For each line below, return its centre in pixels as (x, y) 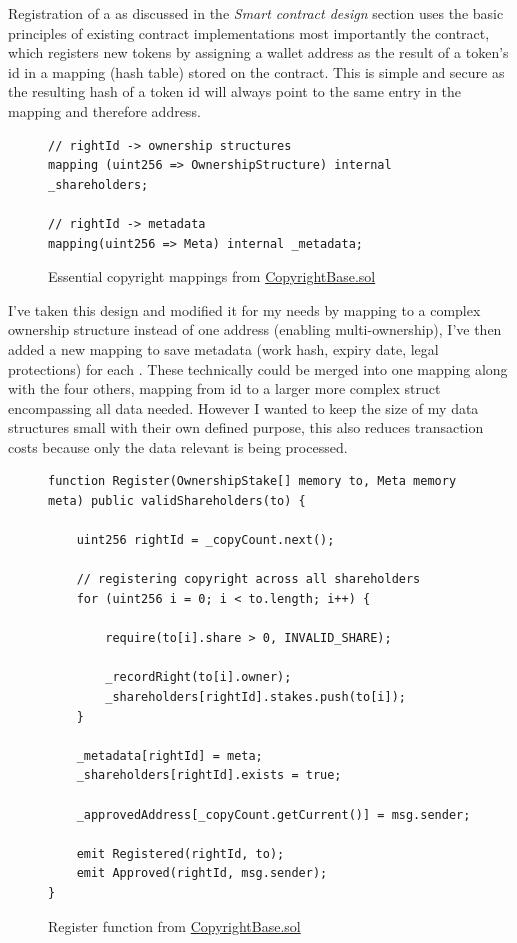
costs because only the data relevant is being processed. (178, 446)
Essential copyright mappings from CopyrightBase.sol (212, 276)
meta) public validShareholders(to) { (177, 501)
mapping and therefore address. (104, 110)
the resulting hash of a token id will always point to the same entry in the (235, 91)
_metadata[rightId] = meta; (169, 755)
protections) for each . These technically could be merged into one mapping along (258, 368)
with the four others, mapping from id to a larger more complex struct (224, 388)
